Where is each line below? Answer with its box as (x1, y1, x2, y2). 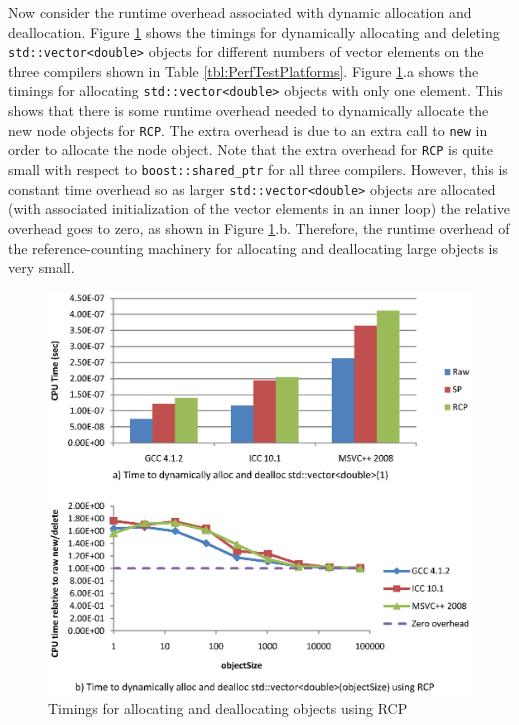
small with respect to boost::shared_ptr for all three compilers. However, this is (8, 159, 508, 179)
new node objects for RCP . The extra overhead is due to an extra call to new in (8, 119, 488, 140)
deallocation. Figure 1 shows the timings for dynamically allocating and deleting (8, 21, 500, 42)
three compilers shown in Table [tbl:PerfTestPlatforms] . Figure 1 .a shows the (8, 60, 479, 81)
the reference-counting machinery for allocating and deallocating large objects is (8, 237, 498, 258)
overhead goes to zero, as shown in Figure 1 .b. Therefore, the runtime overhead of (8, 217, 510, 238)
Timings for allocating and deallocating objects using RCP (48, 698, 408, 719)
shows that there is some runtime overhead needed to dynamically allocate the (8, 100, 489, 121)
